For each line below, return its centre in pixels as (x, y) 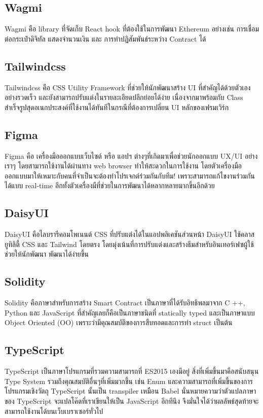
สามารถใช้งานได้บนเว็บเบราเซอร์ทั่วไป (54, 411)
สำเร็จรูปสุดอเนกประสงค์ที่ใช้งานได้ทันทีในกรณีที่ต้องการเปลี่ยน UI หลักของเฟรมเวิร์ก (117, 107)
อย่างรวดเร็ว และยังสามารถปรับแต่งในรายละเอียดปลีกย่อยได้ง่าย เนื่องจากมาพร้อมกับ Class (124, 97)
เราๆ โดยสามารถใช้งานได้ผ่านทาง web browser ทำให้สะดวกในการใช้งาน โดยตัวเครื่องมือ (123, 166)
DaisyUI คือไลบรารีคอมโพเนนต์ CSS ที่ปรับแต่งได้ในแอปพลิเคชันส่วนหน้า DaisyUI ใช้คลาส (130, 234)
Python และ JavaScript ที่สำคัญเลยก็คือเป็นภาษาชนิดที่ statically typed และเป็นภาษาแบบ (130, 312)
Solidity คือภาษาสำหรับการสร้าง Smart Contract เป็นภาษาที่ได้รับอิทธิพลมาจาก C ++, (125, 303)
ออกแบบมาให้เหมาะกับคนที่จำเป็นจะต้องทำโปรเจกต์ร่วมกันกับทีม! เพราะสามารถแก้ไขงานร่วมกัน (130, 175)
